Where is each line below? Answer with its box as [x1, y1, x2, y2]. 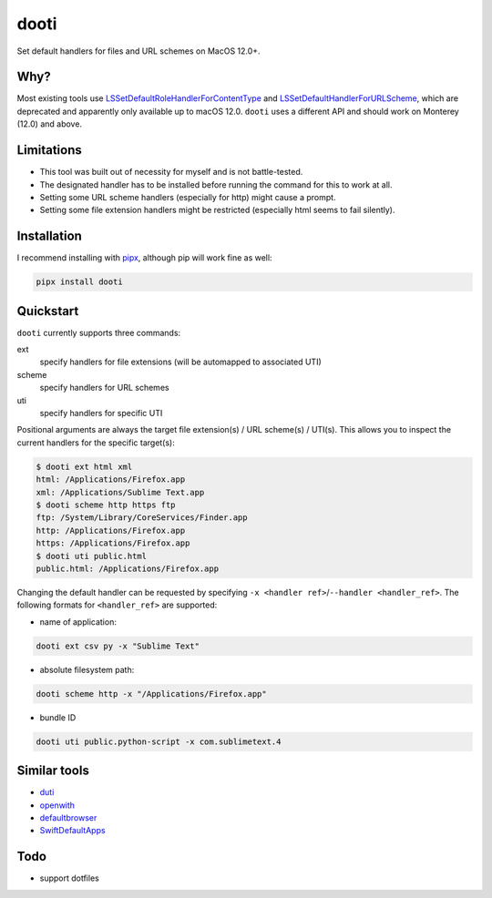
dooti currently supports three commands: [16, 327, 181, 338]
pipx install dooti [36, 277, 123, 287]
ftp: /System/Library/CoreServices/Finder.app [36, 513, 248, 523]
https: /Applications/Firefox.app [36, 538, 190, 548]
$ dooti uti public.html [36, 551, 148, 561]
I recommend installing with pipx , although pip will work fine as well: [16, 252, 272, 263]
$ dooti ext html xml [36, 461, 133, 472]
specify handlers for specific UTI [39, 408, 163, 419]
